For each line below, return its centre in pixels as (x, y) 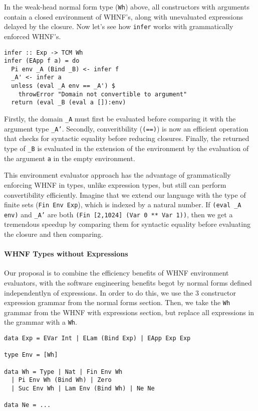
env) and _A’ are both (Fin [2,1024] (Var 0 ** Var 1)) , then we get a (118, 214)
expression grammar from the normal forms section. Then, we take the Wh (117, 302)
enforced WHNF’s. (33, 36)
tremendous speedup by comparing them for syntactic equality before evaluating (127, 224)
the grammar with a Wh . (41, 322)
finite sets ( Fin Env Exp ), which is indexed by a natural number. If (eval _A (123, 204)
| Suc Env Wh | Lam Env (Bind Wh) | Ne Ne (83, 389)
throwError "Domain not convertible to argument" (103, 94)
